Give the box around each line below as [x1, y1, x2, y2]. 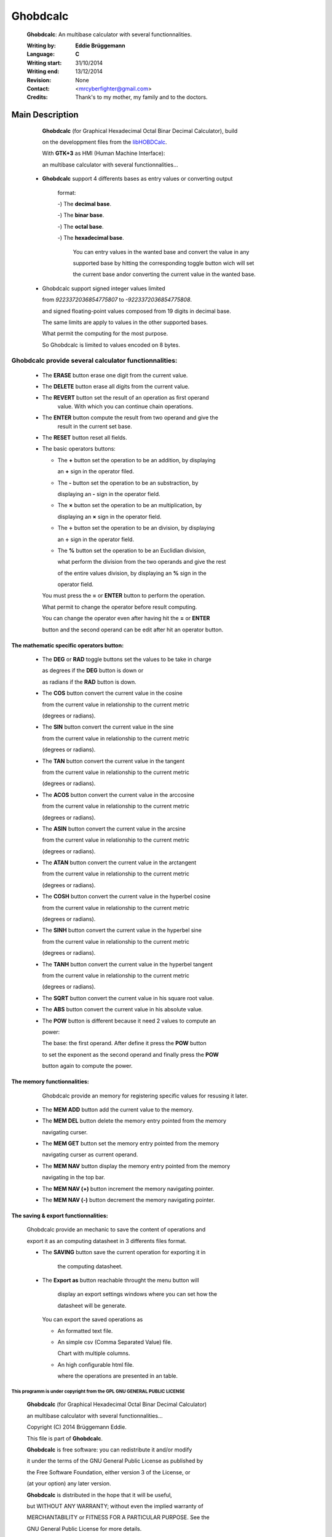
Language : [26, 50, 55, 58]
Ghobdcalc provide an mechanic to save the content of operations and [26, 1226, 206, 1233]
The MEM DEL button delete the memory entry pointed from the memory [42, 1117, 227, 1124]
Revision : [26, 76, 52, 84]
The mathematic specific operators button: [11, 641, 124, 649]
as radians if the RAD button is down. [42, 678, 136, 686]
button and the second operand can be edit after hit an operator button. [42, 626, 224, 633]
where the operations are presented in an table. [57, 1372, 178, 1380]
